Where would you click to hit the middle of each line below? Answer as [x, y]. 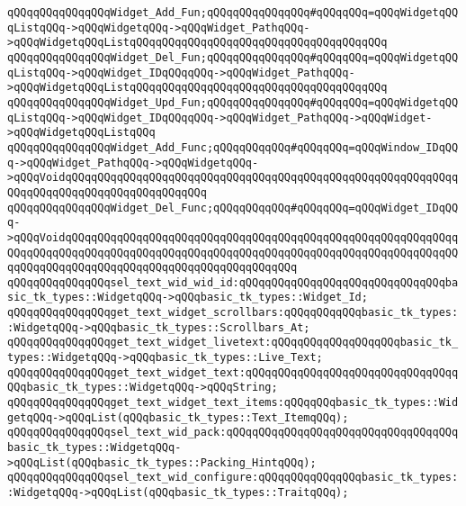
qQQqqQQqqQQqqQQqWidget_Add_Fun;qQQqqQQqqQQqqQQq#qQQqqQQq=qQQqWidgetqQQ [233, 13]
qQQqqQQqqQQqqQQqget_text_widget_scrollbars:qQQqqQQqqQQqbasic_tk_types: [233, 313]
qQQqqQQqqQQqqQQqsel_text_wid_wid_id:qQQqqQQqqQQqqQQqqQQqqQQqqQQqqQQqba [233, 282]
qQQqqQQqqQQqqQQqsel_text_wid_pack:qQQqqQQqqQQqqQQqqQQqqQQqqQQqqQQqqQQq [233, 433]
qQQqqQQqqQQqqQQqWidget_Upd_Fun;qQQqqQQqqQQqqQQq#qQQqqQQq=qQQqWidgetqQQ [233, 102]
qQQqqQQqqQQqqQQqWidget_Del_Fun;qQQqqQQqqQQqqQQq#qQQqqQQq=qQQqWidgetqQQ [233, 57]
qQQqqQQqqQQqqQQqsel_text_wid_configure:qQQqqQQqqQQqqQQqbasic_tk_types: [233, 478]
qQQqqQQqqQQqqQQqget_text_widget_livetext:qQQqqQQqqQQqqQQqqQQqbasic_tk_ [233, 343]
